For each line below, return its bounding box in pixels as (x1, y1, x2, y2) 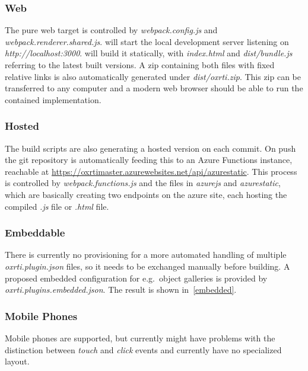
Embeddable (5, 225, 65, 240)
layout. (5, 355, 30, 367)
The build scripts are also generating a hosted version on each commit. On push (5, 142, 296, 154)
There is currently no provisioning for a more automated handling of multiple (5, 248, 287, 261)
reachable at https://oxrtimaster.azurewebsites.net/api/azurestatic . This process (5, 165, 297, 177)
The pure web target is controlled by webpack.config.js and (5, 24, 218, 36)
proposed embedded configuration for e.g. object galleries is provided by (5, 271, 268, 284)
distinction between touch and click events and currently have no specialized (5, 343, 282, 356)
